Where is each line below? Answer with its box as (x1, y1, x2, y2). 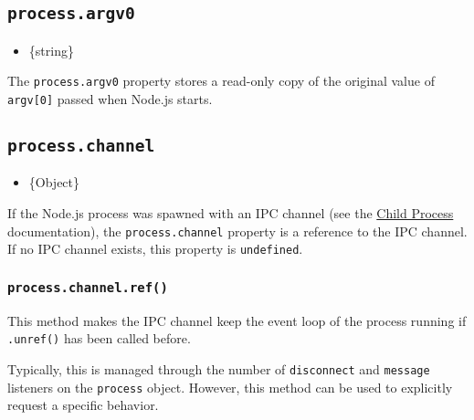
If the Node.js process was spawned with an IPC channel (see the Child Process (7, 204, 454, 223)
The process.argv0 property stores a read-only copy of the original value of (7, 71, 435, 90)
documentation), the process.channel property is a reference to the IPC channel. (7, 221, 468, 240)
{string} (28, 40, 74, 59)
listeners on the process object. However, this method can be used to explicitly (7, 377, 453, 396)
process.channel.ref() (7, 279, 168, 295)
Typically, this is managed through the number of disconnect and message (7, 360, 430, 378)
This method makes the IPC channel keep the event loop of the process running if (7, 310, 467, 330)
